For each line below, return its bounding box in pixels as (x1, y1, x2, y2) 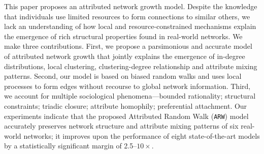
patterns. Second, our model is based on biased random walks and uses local (4, 71, 242, 81)
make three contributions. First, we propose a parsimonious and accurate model (4, 41, 252, 51)
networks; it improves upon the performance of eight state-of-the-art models (23, 130, 260, 141)
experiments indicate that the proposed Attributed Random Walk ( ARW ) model (4, 110, 249, 121)
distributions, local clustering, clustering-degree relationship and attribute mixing (4, 60, 257, 71)
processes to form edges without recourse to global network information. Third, (4, 80, 251, 91)
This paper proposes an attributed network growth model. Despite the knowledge (4, 1, 257, 11)
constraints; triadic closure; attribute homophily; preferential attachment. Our (4, 100, 247, 111)
